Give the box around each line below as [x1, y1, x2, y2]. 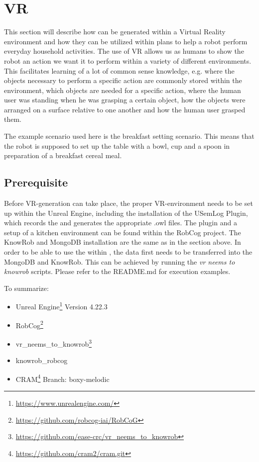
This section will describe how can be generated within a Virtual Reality [4, 26, 226, 37]
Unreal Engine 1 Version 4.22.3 [15, 300, 108, 312]
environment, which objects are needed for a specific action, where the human [4, 85, 241, 95]
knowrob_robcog [15, 355, 68, 366]
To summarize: [4, 282, 49, 293]
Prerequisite [4, 175, 68, 190]
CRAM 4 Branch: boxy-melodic [15, 372, 110, 384]
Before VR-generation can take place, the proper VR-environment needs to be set [4, 198, 253, 208]
